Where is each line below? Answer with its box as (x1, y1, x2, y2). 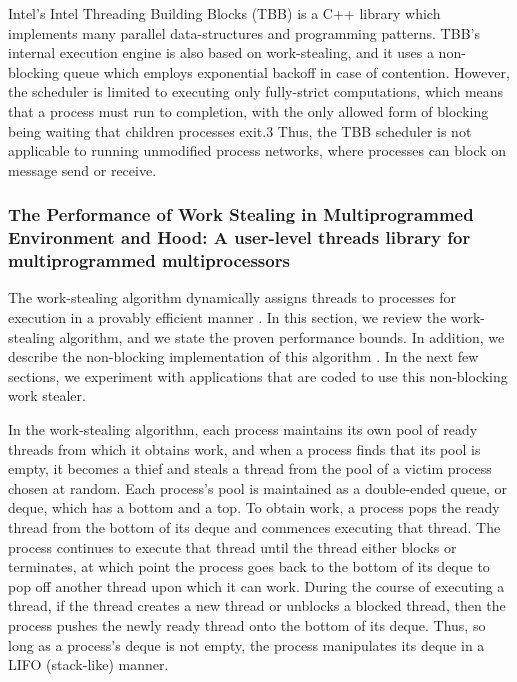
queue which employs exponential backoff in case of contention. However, (63, 61, 510, 82)
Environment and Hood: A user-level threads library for (8, 225, 471, 250)
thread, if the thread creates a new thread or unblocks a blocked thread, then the (8, 595, 506, 616)
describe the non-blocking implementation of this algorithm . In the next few (8, 346, 479, 367)
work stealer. (8, 385, 86, 406)
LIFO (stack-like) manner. (8, 654, 169, 675)
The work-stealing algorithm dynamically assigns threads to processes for (8, 287, 457, 308)
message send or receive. (8, 159, 157, 180)
